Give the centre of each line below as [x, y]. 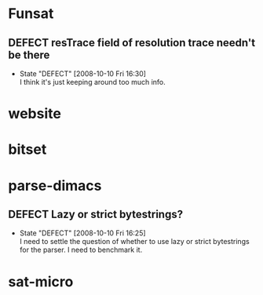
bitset [27, 149]
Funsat [31, 14]
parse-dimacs [55, 186]
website [35, 114]
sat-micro [41, 281]
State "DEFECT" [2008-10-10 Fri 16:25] [83, 233]
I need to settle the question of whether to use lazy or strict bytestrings [134, 242]
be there [29, 55]
